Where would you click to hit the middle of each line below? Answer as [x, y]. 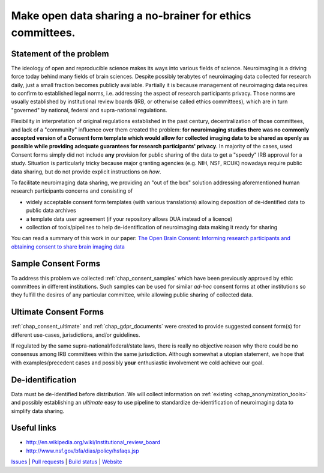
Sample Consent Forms [56, 264]
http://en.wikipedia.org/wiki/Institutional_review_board [93, 442]
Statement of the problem [60, 54]
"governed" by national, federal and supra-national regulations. [89, 110]
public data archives [51, 211]
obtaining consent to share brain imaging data [68, 247]
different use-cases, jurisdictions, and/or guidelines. [76, 335]
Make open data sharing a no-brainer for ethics [131, 16]
